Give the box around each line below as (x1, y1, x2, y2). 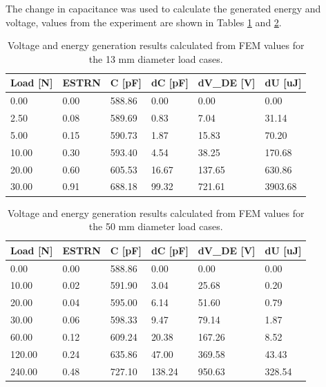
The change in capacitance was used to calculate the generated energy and (6, 1, 321, 15)
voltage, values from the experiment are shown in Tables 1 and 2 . (6, 15, 282, 29)
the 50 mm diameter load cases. (88, 219, 223, 234)
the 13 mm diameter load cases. (88, 51, 223, 66)
